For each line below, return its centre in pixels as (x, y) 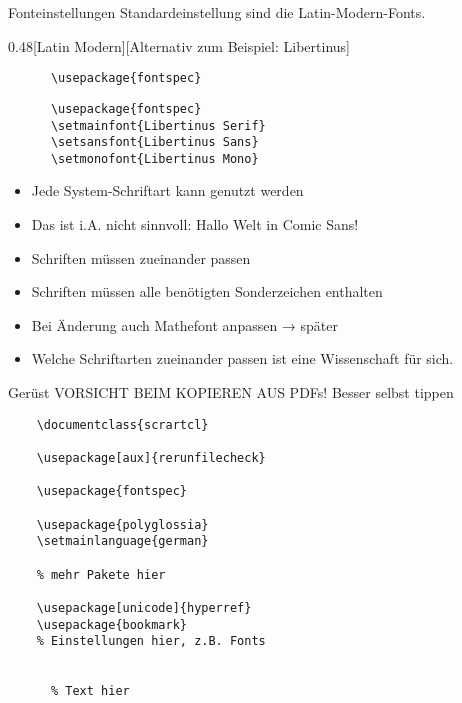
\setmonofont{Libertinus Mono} (154, 158)
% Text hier (90, 691)
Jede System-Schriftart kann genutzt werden (167, 190)
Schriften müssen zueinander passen (141, 257)
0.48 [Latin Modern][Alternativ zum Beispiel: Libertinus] (179, 45)
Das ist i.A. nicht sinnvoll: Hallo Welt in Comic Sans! (195, 224)
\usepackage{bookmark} (111, 624)
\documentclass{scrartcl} (122, 424)
